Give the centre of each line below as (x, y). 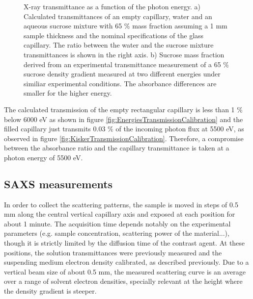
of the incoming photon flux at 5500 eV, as (180, 129)
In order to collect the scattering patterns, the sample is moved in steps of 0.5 (121, 204)
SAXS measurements (58, 184)
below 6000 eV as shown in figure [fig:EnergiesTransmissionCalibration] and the (124, 119)
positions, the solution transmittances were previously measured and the (113, 252)
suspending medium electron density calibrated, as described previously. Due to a (126, 262)
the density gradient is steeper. (50, 291)
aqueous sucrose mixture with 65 (73, 26)
